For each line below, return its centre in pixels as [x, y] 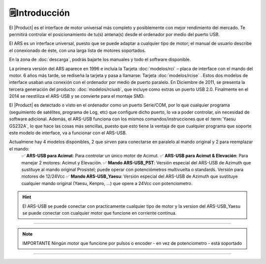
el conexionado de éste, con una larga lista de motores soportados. [78, 50]
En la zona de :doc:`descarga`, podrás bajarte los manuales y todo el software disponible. [100, 60]
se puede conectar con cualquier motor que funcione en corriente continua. [100, 213]
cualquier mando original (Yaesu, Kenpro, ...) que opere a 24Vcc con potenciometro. [107, 183]
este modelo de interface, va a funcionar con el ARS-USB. [68, 133]
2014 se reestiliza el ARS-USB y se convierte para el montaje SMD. [77, 96]
